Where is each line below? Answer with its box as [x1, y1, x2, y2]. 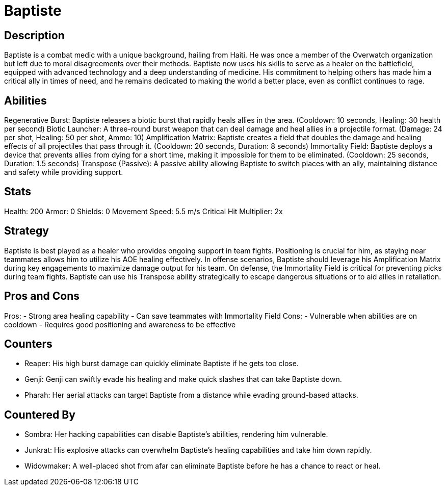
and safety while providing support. [4, 168, 123, 177]
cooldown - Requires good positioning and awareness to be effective [4, 320, 236, 329]
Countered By [4, 408, 75, 421]
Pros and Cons [4, 290, 80, 303]
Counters [4, 337, 53, 350]
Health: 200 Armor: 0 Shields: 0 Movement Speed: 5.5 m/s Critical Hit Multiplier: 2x [4, 207, 283, 216]
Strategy [4, 224, 49, 238]
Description [4, 29, 65, 42]
